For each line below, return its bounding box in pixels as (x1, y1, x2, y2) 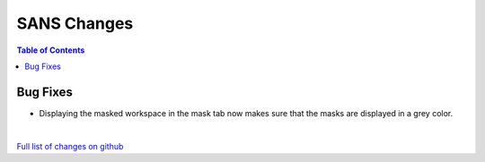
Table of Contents (16, 45, 85, 55)
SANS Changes (16, 13, 134, 33)
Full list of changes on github (16, 141, 124, 151)
